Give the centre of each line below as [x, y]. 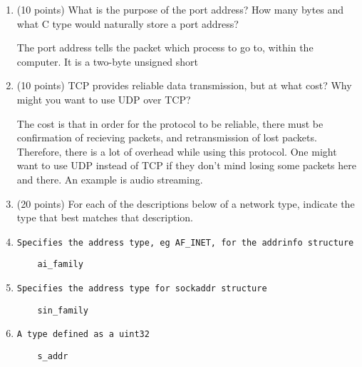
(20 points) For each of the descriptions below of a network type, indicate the [186, 203]
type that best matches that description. [105, 217]
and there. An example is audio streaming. [110, 179]
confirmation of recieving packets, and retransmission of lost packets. [167, 137]
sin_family [63, 310]
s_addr [53, 356]
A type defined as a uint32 [83, 335]
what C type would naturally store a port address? [128, 23]
